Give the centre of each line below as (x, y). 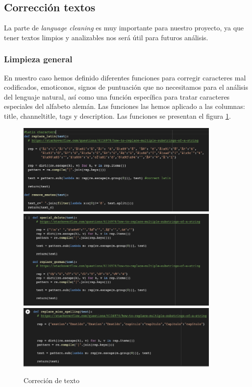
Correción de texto (52, 380)
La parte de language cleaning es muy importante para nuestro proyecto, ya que (124, 28)
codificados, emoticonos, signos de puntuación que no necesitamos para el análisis (126, 87)
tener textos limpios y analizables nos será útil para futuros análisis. (106, 37)
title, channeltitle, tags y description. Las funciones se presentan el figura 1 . (117, 116)
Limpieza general (38, 59)
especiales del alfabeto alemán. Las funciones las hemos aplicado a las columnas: (125, 106)
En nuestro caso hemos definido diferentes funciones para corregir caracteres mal (125, 77)
